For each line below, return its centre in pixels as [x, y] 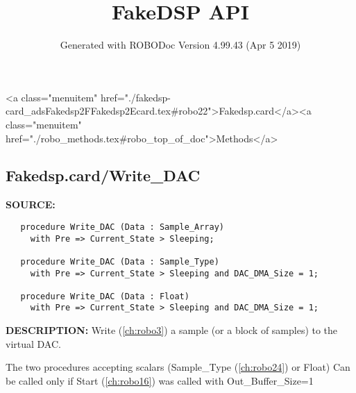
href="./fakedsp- [136, 97]
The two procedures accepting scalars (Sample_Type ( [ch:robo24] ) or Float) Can [178, 367]
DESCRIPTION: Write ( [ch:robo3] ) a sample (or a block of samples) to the [172, 330]
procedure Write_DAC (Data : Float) [105, 296]
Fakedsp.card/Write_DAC [103, 175]
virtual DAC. [33, 343]
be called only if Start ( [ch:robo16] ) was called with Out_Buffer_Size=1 [160, 380]
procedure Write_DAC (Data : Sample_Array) [122, 227]
